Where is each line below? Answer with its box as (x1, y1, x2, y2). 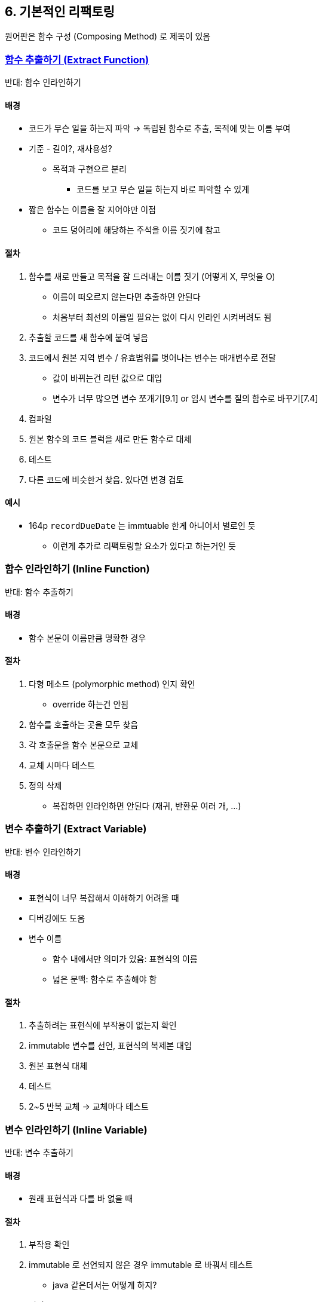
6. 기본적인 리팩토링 (5, 4, 115, 19)
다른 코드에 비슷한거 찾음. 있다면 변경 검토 (29, 474, 184, 485)
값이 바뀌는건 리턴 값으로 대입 (53, 372, 162, 383)
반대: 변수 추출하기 (5, 1147, 73, 1157)
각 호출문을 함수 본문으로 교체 (29, 740, 139, 750)
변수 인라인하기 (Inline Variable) (5, 1123, 148, 1136)
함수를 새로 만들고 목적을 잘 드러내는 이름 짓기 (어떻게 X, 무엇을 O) (29, 271, 275, 281)
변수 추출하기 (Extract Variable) (5, 823, 147, 835)
